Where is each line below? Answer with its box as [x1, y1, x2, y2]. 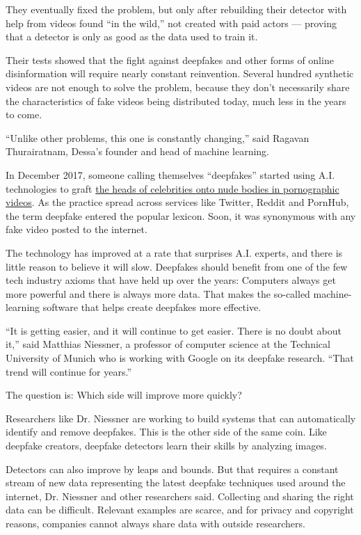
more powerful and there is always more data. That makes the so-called [6, 286, 310, 301]
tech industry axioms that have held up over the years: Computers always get [6, 273, 336, 287]
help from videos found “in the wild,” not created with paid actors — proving [6, 15, 337, 30]
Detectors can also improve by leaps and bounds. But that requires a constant [6, 461, 339, 476]
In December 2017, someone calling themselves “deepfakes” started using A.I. [6, 167, 335, 182]
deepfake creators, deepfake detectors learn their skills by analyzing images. [6, 438, 327, 453]
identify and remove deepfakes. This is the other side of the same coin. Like [6, 424, 327, 439]
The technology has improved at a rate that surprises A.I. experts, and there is [6, 245, 343, 259]
